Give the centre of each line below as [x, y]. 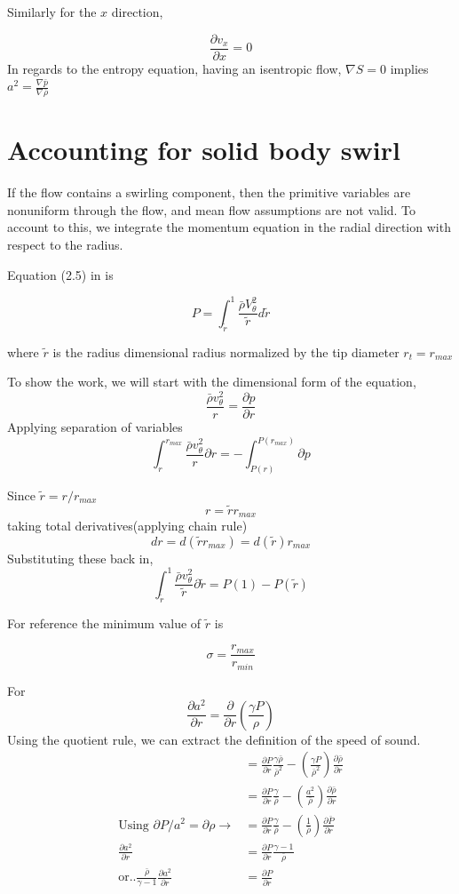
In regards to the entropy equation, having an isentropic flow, [174, 68]
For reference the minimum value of [104, 623]
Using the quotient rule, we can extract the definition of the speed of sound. [214, 739]
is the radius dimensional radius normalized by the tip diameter [226, 351]
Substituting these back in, [80, 558]
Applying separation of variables [95, 426]
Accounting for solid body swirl [204, 150]
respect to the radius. [65, 245]
